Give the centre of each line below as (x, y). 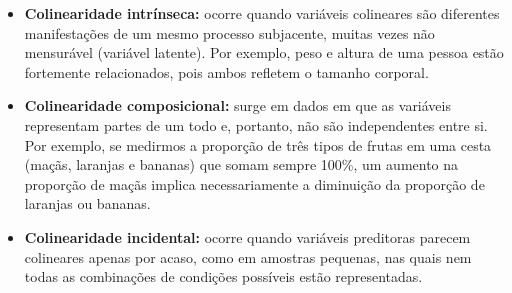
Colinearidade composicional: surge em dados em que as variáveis (237, 105)
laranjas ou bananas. (87, 203)
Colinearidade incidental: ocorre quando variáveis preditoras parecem (247, 236)
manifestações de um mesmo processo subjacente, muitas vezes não (229, 32)
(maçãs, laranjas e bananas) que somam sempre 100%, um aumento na (241, 164)
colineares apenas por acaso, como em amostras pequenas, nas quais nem (248, 256)
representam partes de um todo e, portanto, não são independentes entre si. (256, 124)
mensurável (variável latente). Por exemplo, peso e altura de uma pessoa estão (264, 52)
